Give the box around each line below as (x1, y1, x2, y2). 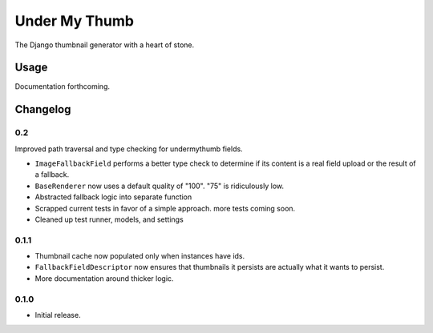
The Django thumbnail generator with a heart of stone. (14, 40, 195, 50)
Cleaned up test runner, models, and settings (34, 215, 184, 224)
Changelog (14, 102, 71, 116)
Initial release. (34, 311, 81, 320)
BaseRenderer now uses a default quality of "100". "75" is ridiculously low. (34, 181, 285, 191)
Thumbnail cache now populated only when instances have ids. (34, 251, 245, 261)
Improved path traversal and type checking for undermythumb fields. (14, 144, 244, 154)
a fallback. (34, 170, 70, 179)
